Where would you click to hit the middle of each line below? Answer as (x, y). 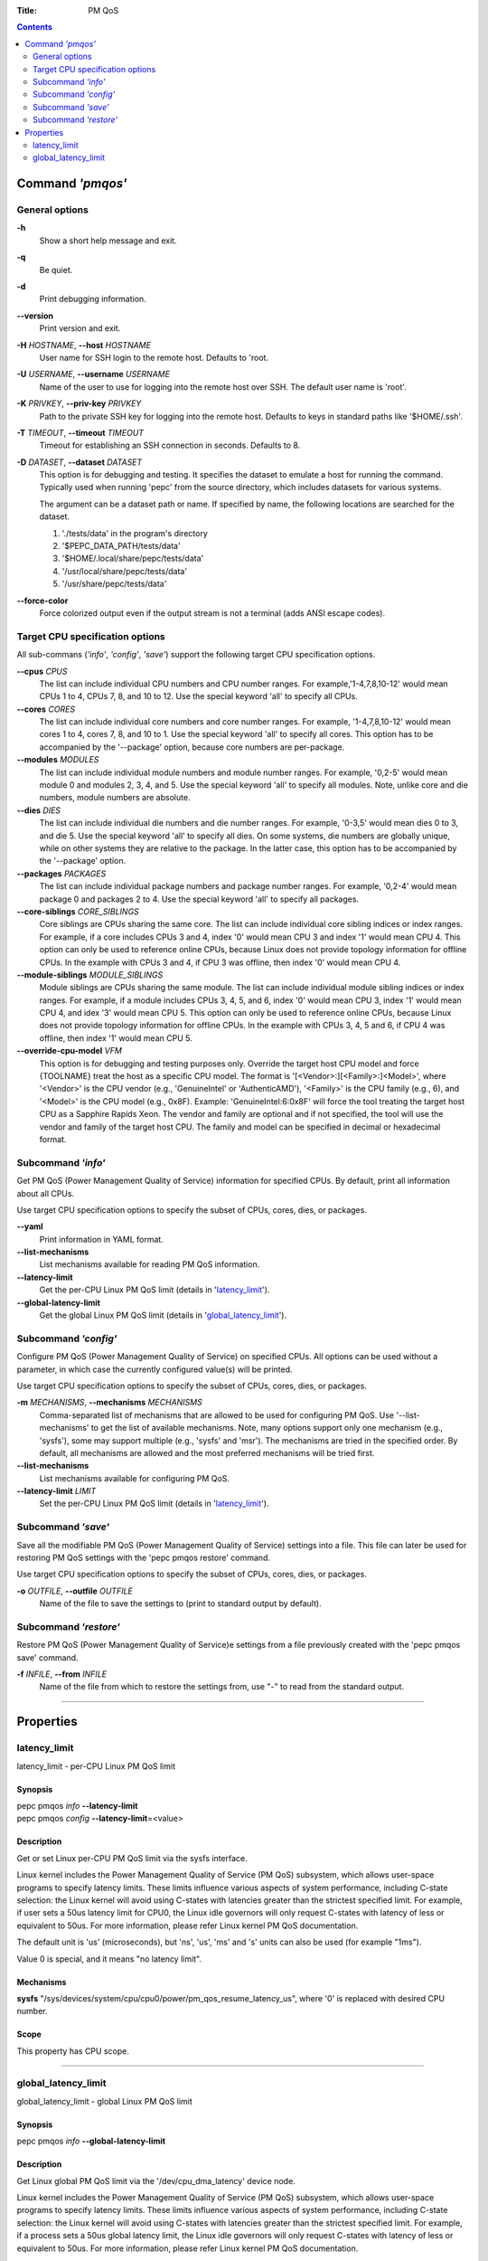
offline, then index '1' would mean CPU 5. (116, 1038)
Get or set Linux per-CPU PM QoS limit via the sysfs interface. (132, 1858)
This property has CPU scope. (73, 2051)
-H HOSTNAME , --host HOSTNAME (84, 345)
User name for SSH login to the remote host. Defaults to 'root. (154, 357)
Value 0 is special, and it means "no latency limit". (109, 1959)
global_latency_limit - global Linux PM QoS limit (105, 2101)
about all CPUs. (46, 1193)
